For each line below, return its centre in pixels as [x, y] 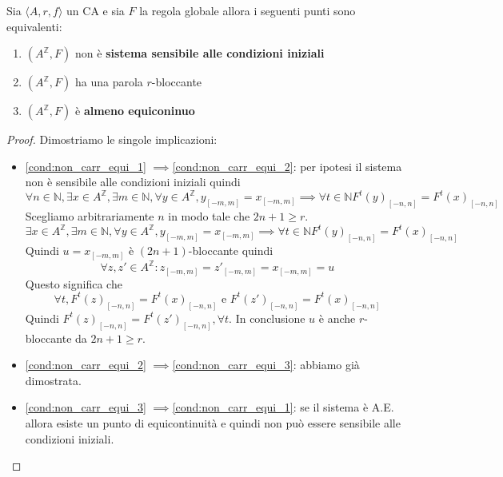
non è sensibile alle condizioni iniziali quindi [133, 182]
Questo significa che [74, 283]
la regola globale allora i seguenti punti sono [248, 10]
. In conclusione [267, 318]
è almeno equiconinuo [135, 111]
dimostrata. [53, 380]
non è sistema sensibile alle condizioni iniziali [200, 53]
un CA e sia [96, 10]
